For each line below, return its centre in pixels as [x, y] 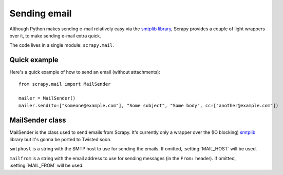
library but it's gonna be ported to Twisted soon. [60, 140]
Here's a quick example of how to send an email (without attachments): [85, 72]
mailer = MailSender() [47, 98]
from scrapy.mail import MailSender [65, 84]
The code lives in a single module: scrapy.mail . [62, 45]
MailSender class [38, 120]
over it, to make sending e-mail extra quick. [55, 35]
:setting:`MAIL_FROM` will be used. [47, 166]
